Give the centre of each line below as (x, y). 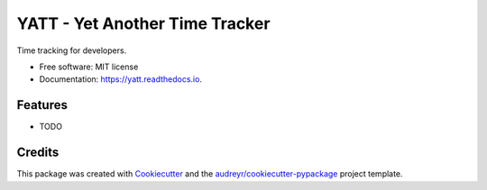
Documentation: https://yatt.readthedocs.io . (121, 79)
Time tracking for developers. (72, 50)
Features (42, 105)
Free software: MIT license (89, 67)
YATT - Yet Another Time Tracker (143, 23)
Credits (38, 153)
